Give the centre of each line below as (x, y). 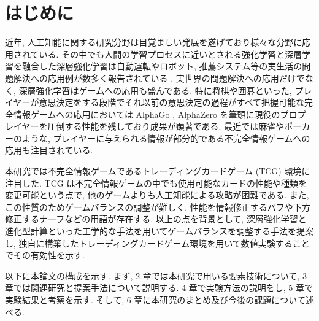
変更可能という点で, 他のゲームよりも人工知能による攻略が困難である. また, (157, 195)
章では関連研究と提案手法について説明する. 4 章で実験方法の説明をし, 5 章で (159, 288)
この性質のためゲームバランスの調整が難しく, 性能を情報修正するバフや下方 (158, 207)
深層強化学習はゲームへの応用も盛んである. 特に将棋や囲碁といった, (155, 90)
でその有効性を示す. (45, 255)
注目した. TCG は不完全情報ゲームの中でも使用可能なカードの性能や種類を (156, 183)
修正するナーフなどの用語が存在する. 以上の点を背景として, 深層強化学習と (156, 219)
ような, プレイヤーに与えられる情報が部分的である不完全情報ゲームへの (166, 138)
